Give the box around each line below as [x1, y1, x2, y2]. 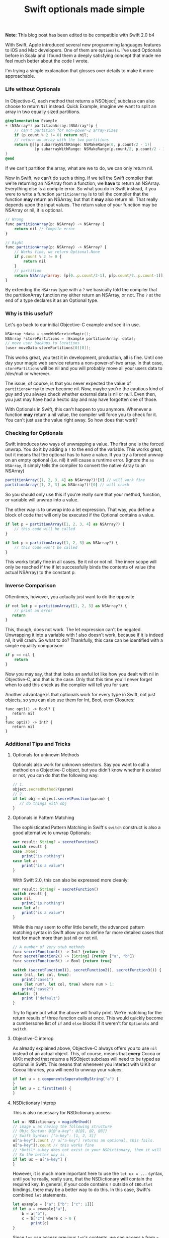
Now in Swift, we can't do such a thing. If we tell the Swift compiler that [5, 175, 153, 181]
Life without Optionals [5, 86, 60, 93]
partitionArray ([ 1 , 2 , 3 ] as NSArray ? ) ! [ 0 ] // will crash [5, 482, 129, 488]
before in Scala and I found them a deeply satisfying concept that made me [5, 53, 161, 59]
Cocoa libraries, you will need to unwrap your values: [12, 1067, 123, 1073]
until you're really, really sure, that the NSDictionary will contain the [12, 1176, 152, 1182]
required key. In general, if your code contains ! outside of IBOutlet [12, 1181, 153, 1188]
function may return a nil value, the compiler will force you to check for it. [5, 411, 157, 418]
